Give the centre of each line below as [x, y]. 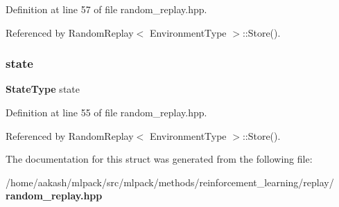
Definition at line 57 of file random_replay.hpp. [106, 9]
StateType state [43, 89]
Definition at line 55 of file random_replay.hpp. [106, 112]
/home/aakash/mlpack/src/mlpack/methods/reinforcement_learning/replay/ [170, 182]
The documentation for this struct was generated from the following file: [159, 159]
